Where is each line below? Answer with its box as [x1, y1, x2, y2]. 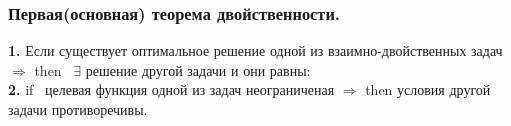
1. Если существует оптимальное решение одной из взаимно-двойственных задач [8, 40, 503, 61]
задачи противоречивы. [8, 99, 148, 119]
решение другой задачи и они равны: [85, 59, 311, 80]
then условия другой [365, 79, 491, 100]
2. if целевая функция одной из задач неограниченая [8, 79, 335, 100]
